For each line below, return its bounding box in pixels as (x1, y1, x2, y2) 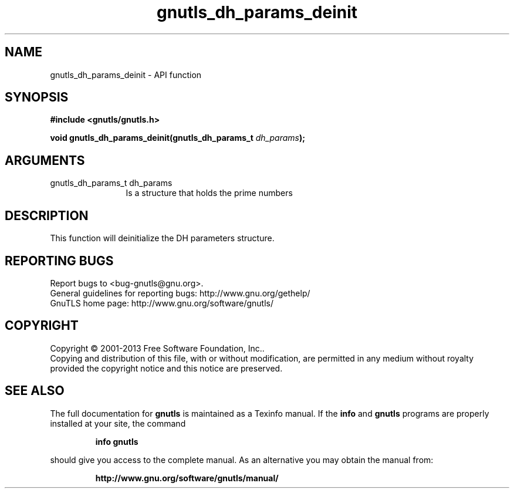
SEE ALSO (5, 383, 65, 399)
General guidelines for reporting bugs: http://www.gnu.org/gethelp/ (50, 288, 310, 298)
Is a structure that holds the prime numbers (126, 188, 293, 198)
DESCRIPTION (5, 208, 89, 223)
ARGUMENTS (5, 153, 85, 168)
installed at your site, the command (50, 418, 186, 428)
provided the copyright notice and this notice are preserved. (50, 363, 283, 373)
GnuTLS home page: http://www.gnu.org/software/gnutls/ (50, 298, 273, 308)
